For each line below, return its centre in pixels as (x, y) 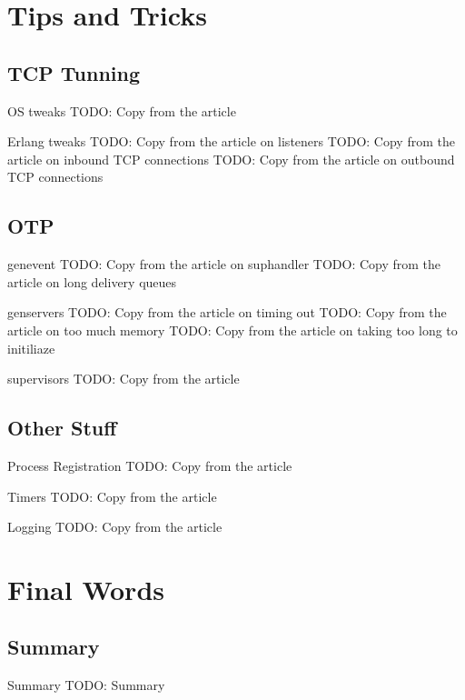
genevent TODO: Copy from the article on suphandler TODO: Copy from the (224, 264)
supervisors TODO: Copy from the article (124, 379)
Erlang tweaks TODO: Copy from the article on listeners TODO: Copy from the (231, 141)
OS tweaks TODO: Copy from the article (122, 110)
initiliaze (31, 348)
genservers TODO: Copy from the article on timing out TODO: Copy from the (227, 312)
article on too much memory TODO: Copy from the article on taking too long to (232, 330)
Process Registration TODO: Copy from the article (150, 465)
